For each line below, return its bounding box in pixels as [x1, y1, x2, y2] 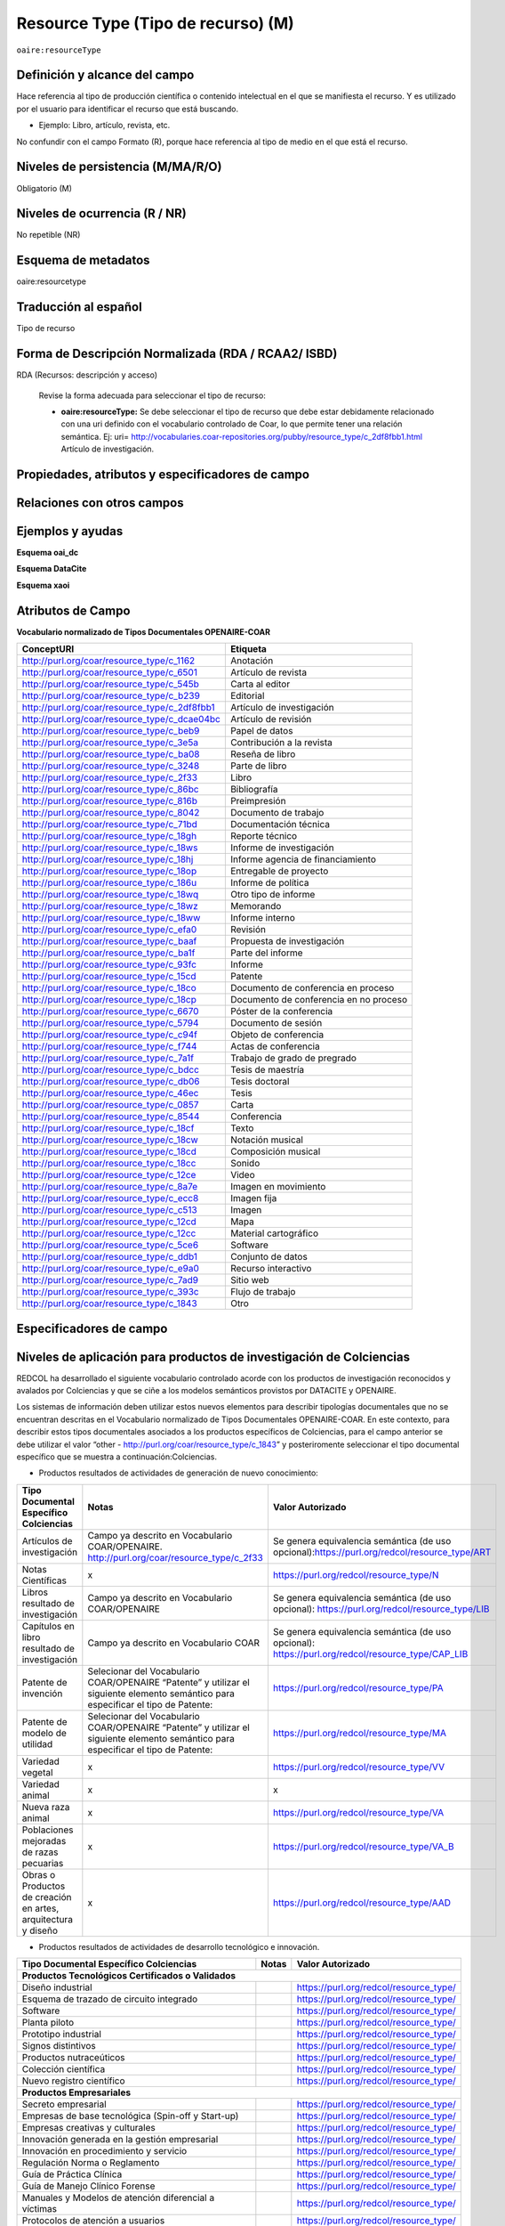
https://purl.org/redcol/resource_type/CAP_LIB [272, 1647, 469, 1660]
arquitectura [21, 1913, 73, 1925]
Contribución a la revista [229, 736, 333, 749]
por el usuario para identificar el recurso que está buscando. [16, 103, 239, 114]
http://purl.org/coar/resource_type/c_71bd [21, 818, 197, 831]
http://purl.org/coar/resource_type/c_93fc [21, 958, 197, 971]
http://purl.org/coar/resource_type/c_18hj [21, 853, 194, 865]
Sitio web [229, 1274, 270, 1287]
